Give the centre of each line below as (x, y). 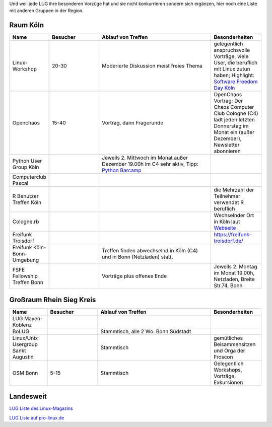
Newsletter (227, 145)
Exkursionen (228, 382)
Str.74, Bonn (228, 286)
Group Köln (26, 167)
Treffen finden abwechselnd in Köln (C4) (150, 251)
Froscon (223, 357)
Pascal (20, 183)
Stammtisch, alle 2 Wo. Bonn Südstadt (146, 331)
